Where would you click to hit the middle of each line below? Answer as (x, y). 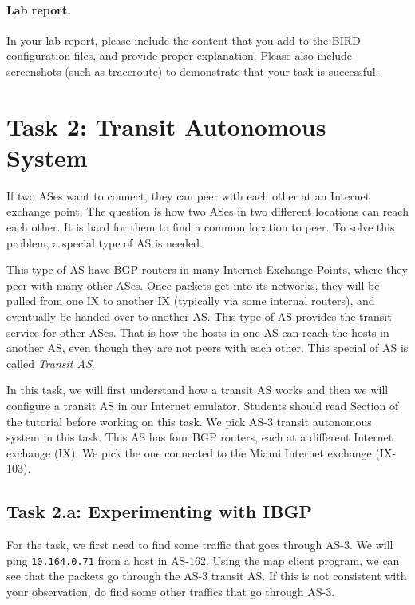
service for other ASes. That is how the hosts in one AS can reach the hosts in (198, 332)
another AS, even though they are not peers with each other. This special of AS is (207, 348)
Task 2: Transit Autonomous (166, 126)
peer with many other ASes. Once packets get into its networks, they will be (193, 285)
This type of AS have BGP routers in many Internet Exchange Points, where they (207, 269)
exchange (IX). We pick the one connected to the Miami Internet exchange (189, 452)
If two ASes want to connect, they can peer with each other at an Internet (188, 195)
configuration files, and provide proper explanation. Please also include (180, 55)
